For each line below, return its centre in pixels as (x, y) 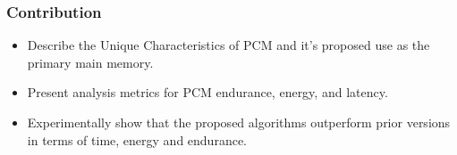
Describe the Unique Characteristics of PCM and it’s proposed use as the (228, 45)
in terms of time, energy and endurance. (137, 139)
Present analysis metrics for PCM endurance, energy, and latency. (207, 92)
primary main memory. (90, 62)
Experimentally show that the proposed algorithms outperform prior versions (239, 122)
